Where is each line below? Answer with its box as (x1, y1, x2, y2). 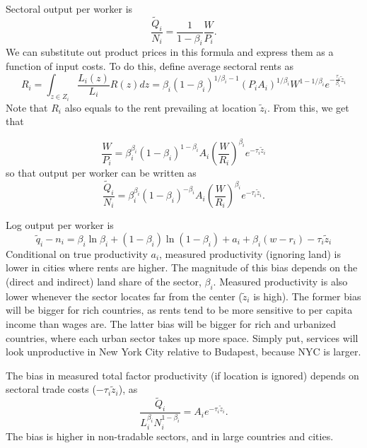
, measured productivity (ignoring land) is (159, 246, 342, 261)
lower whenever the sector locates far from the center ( (6, 288, 243, 303)
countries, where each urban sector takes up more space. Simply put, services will (6, 330, 359, 345)
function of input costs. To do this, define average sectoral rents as (6, 59, 293, 73)
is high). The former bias (253, 288, 361, 303)
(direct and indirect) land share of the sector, (6, 274, 202, 289)
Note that (6, 100, 48, 114)
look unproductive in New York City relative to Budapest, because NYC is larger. (6, 344, 361, 359)
